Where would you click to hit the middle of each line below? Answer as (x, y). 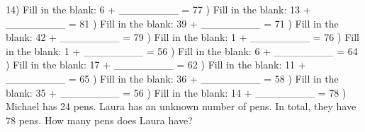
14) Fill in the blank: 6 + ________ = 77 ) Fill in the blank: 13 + (158, 9)
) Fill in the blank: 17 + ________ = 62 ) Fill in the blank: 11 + (156, 65)
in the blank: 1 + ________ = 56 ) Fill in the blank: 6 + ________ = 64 (182, 50)
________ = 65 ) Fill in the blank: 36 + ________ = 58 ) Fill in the (172, 78)
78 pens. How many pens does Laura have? (99, 120)
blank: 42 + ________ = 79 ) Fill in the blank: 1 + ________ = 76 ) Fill (182, 37)
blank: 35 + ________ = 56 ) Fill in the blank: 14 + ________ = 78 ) (176, 92)
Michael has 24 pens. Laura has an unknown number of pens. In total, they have (181, 106)
